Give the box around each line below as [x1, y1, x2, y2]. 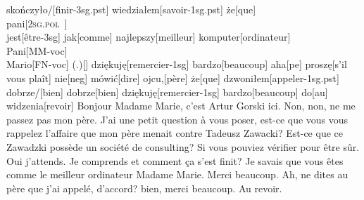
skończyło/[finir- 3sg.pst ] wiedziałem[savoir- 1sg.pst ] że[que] [6, 2, 256, 16]
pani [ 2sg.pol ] [6, 15, 68, 30]
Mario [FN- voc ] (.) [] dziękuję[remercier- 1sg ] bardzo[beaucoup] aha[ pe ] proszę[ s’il [6, 57, 347, 72]
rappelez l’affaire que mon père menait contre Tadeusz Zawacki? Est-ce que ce [6, 126, 343, 140]
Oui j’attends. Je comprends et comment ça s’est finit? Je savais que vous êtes [6, 153, 344, 168]
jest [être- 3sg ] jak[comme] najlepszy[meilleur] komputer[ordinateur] [6, 29, 291, 44]
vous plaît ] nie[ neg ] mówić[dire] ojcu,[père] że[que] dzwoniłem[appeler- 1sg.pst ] [6, 70, 339, 85]
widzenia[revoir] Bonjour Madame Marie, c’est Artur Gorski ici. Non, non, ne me [6, 98, 356, 113]
